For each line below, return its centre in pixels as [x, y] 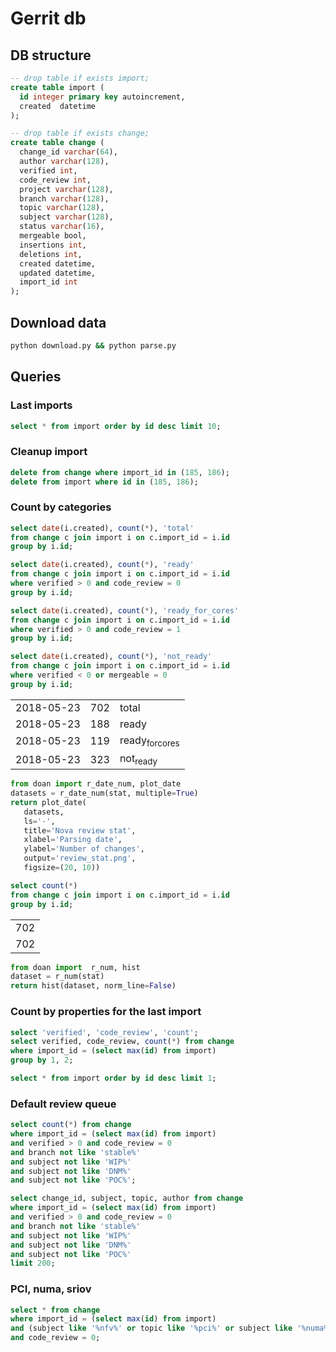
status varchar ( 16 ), [62, 227]
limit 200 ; [33, 1263]
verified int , [48, 170]
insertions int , [53, 245]
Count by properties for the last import [106, 1012]
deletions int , [51, 254]
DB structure [51, 55]
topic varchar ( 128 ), [62, 208]
